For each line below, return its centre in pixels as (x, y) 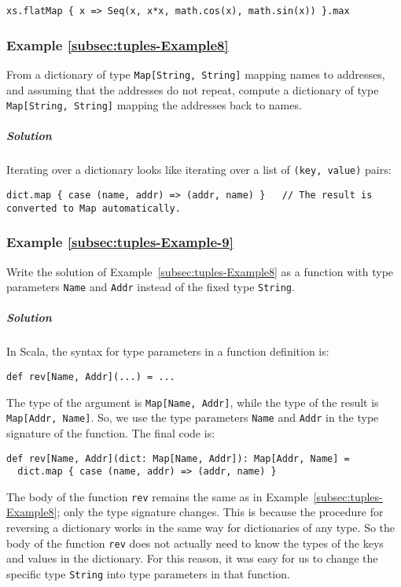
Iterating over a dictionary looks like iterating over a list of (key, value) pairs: (199, 170)
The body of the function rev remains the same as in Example (157, 496)
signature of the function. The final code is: (111, 432)
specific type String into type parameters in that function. (148, 573)
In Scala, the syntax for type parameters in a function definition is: (168, 351)
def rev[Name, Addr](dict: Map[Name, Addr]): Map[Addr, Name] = (178, 458)
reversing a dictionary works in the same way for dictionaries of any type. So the (201, 528)
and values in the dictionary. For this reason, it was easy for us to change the (192, 558)
